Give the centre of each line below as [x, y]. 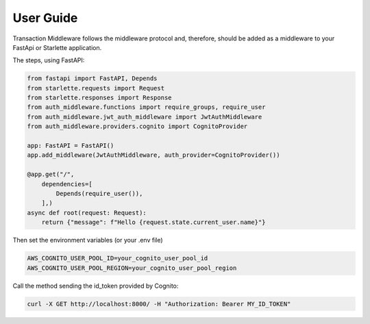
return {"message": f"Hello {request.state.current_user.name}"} [153, 222]
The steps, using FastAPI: [49, 60]
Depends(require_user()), [99, 194]
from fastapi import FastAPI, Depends [92, 78]
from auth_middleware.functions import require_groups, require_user [146, 107]
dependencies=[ [67, 184]
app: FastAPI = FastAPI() [71, 146]
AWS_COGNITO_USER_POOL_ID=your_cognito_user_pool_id [118, 258]
